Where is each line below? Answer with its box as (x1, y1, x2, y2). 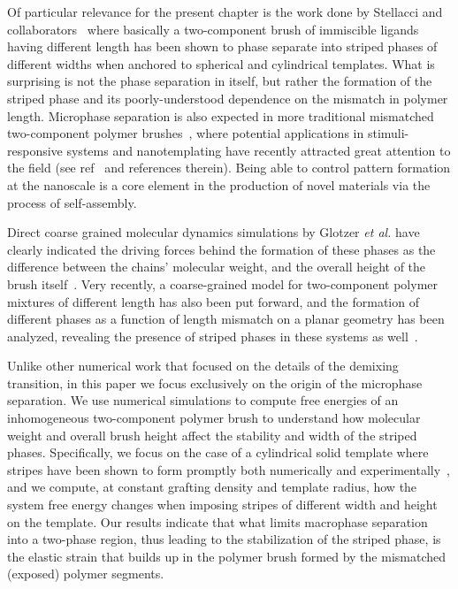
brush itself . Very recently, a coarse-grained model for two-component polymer (7, 274, 439, 293)
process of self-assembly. (7, 193, 137, 211)
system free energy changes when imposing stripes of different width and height (7, 495, 438, 514)
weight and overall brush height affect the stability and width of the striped (7, 425, 417, 444)
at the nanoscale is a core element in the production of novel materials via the (7, 175, 431, 194)
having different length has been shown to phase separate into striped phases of (7, 37, 438, 56)
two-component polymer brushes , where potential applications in (7, 124, 364, 142)
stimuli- (367, 124, 409, 142)
